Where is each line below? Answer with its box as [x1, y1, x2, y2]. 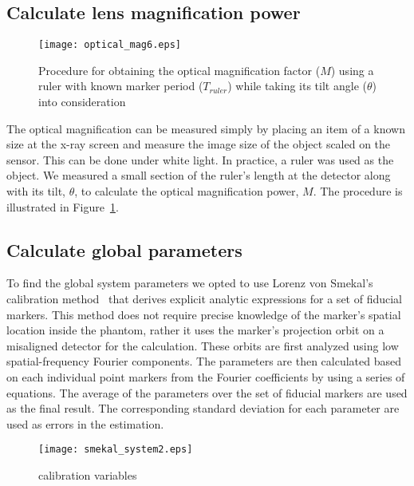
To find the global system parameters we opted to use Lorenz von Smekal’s [6, 275, 373, 291]
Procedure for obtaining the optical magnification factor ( [38, 61, 321, 78]
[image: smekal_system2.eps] [38, 444, 193, 456]
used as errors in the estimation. [6, 415, 164, 432]
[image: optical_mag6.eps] [38, 39, 181, 51]
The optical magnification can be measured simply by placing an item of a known [6, 120, 405, 136]
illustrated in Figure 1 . [6, 198, 119, 215]
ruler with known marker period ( [38, 77, 203, 94]
